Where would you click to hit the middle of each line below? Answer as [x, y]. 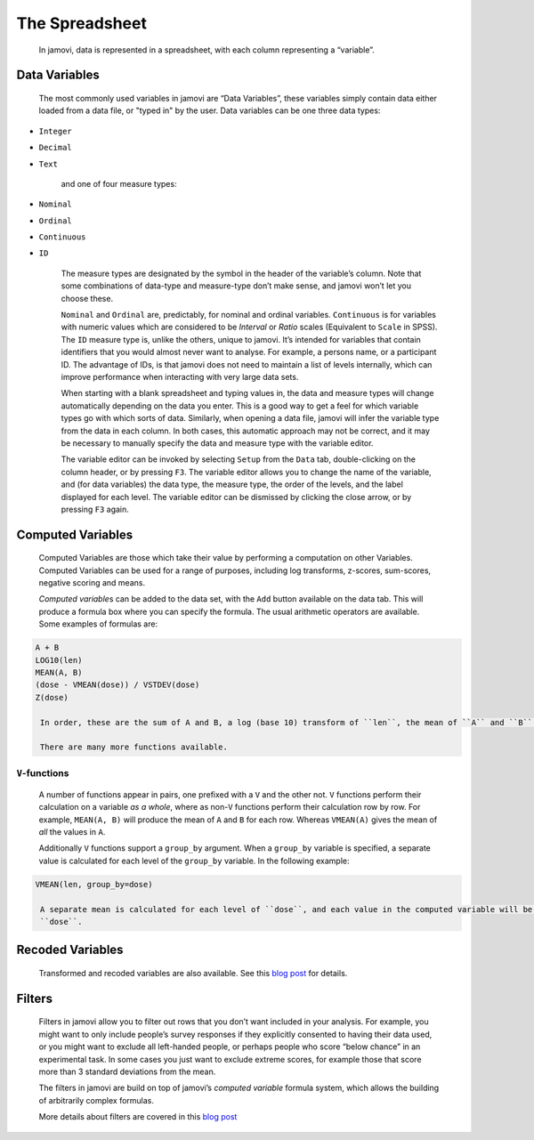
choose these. [87, 298]
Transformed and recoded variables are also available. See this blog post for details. [193, 974]
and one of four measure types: [119, 183]
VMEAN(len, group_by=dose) [94, 884]
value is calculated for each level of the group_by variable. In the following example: [194, 861]
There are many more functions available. [134, 747]
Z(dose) [52, 697]
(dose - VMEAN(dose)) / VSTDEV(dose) [117, 685]
